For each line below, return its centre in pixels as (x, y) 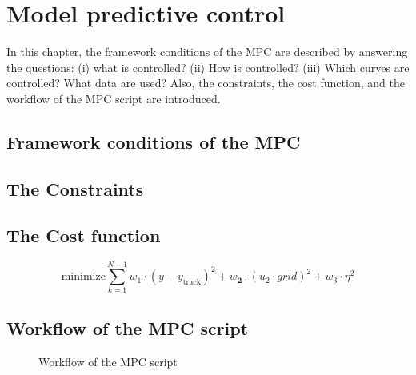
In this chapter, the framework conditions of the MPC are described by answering (207, 52)
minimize (83, 277)
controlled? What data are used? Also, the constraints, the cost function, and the (206, 83)
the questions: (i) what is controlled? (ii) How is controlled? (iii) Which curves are (208, 67)
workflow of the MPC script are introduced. (114, 98)
